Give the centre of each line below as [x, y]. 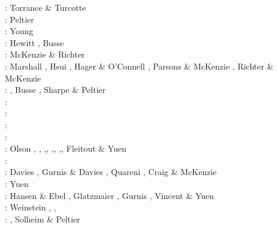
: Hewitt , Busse [34, 42]
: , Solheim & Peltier [43, 219]
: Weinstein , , [31, 207]
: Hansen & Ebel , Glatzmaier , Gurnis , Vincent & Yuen [110, 195]
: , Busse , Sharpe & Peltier [55, 90]
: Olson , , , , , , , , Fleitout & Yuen [66, 148]
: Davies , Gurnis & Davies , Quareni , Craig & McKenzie [111, 172]
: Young [19, 31]
